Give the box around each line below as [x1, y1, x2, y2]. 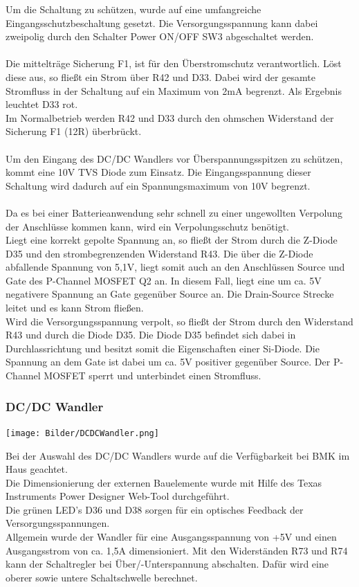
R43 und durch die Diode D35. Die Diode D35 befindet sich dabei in [6, 327, 296, 342]
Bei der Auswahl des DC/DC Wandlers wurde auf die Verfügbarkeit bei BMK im [6, 448, 350, 462]
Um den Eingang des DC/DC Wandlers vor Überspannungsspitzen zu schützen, [6, 151, 343, 165]
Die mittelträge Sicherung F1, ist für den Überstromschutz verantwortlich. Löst [6, 56, 342, 71]
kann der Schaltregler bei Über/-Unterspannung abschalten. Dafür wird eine [6, 557, 329, 571]
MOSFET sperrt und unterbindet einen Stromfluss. [44, 368, 261, 383]
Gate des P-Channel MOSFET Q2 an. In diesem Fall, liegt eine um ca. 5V [6, 273, 322, 287]
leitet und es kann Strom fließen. [6, 300, 144, 315]
